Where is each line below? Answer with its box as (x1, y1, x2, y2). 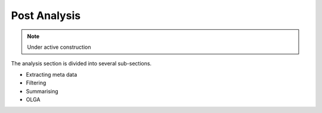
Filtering (26, 79, 47, 86)
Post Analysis (11, 9, 80, 22)
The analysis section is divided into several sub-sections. (11, 60, 152, 67)
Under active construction (27, 43, 91, 51)
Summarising (26, 87, 59, 95)
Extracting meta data (26, 71, 78, 78)
